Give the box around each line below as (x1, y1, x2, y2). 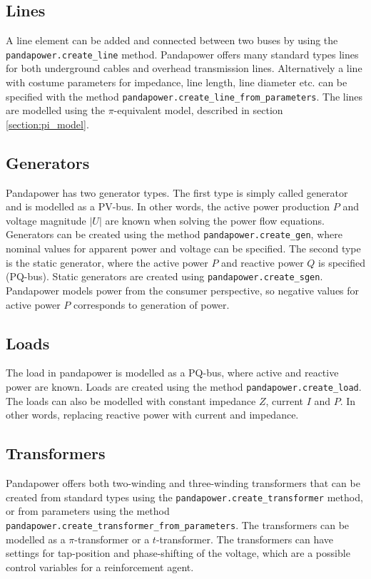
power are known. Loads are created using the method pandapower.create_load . (6, 379, 362, 394)
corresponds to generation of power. (73, 297, 230, 312)
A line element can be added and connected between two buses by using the (6, 33, 338, 48)
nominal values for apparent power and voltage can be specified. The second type (6, 241, 361, 256)
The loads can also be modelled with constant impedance (6, 393, 256, 408)
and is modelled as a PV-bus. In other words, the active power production (6, 199, 330, 214)
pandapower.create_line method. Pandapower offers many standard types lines (6, 46, 359, 61)
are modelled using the (6, 103, 105, 118)
